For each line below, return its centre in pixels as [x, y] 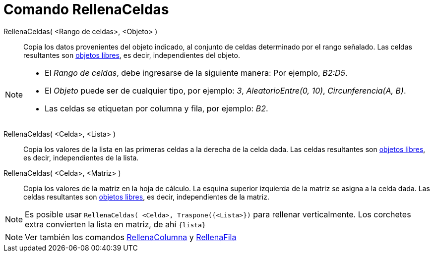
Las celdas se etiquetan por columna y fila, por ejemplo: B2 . [156, 108]
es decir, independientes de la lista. [81, 157]
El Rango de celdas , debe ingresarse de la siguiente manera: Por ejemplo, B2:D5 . [196, 73]
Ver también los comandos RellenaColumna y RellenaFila [131, 237]
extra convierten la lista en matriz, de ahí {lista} [115, 224]
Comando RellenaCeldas [86, 9]
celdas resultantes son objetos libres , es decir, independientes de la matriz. [146, 197]
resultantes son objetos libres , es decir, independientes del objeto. [132, 55]
